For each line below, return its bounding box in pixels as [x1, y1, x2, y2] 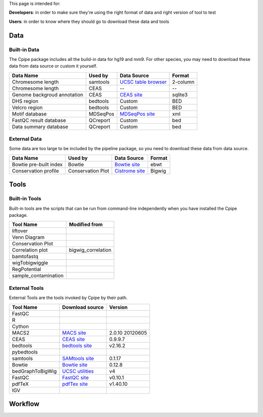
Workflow [9, 399, 40, 408]
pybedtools [12, 348, 38, 355]
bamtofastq [12, 253, 38, 260]
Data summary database [12, 123, 68, 130]
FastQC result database [12, 117, 66, 124]
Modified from [69, 221, 103, 228]
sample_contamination [12, 272, 64, 279]
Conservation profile [12, 167, 59, 174]
